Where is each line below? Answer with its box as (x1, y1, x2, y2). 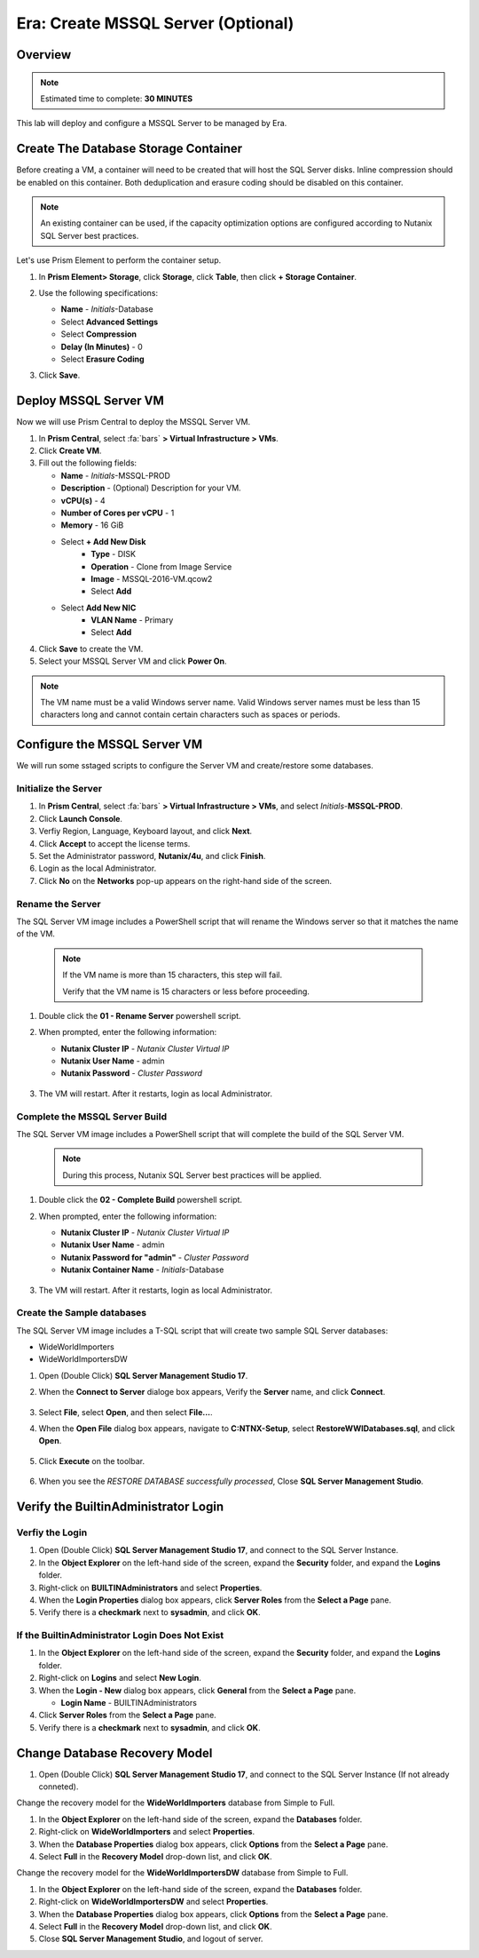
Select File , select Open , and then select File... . (38, 1406, 213, 1417)
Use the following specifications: (38, 287, 159, 298)
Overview (16, 47, 72, 62)
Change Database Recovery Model (16, 1746, 213, 1761)
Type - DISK (90, 549, 137, 560)
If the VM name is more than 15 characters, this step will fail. (62, 969, 283, 981)
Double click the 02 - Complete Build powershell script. (38, 1195, 243, 1206)
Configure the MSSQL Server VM (16, 737, 203, 752)
